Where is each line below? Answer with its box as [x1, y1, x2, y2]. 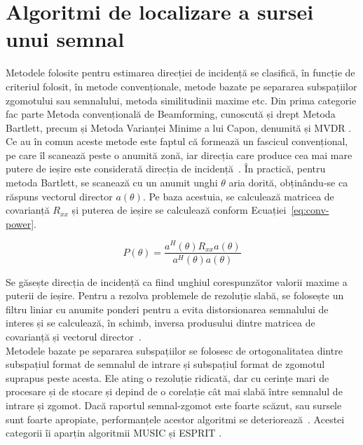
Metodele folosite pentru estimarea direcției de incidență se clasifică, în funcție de [6, 65, 355, 80]
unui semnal [6, 25, 125, 53]
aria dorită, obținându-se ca [228, 175, 348, 190]
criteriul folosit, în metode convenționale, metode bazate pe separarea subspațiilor [6, 78, 357, 93]
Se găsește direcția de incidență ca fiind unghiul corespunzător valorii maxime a [6, 274, 348, 289]
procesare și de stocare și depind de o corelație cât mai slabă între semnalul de [6, 384, 343, 399]
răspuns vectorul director [6, 189, 113, 203]
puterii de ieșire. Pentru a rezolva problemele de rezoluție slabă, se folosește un [6, 288, 344, 303]
